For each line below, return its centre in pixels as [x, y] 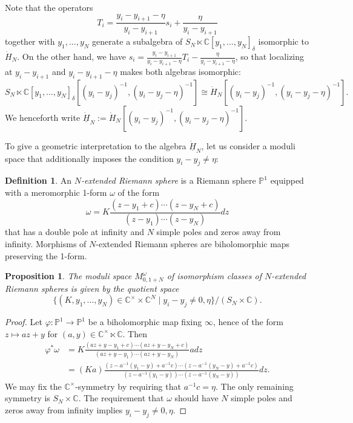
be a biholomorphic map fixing [145, 322]
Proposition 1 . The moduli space [68, 276]
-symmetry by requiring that [128, 386]
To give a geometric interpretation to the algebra [96, 145]
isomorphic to [283, 41]
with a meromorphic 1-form [56, 192]
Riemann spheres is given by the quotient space [92, 288]
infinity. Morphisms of [46, 244]
